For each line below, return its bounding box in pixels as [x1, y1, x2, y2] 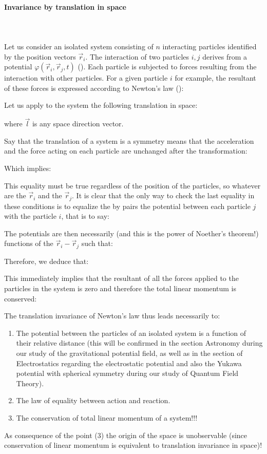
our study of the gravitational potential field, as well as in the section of [16, 347, 243, 358]
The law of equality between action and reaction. [16, 395, 170, 406]
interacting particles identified [162, 41, 257, 51]
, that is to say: [61, 211, 109, 221]
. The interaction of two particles [85, 51, 189, 62]
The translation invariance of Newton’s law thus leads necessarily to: [4, 310, 220, 321]
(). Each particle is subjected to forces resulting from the [78, 61, 257, 72]
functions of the [4, 238, 53, 249]
